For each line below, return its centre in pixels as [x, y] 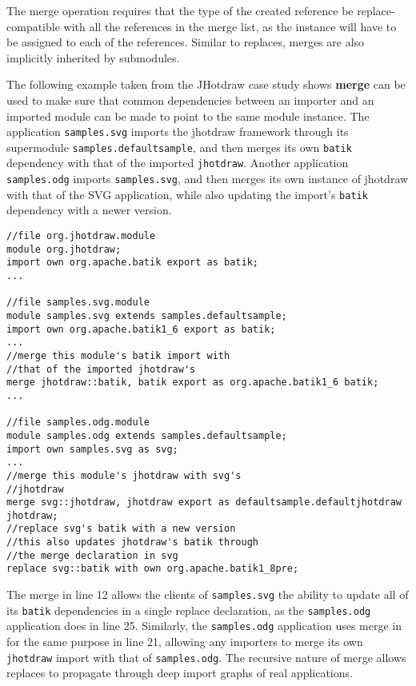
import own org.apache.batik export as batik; [132, 263]
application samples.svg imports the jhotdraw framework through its [178, 132]
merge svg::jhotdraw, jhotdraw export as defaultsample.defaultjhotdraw [204, 503]
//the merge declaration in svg [92, 555]
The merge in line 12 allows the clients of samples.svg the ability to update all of [208, 594]
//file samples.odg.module [78, 423]
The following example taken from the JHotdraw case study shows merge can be [206, 84]
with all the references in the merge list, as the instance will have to [230, 26]
